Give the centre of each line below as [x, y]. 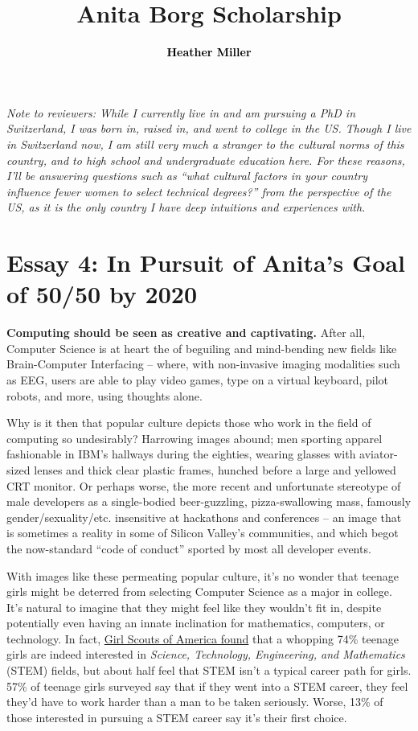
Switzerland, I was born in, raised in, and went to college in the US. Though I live [209, 128]
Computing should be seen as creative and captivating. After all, [186, 333]
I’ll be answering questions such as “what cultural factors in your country [187, 176]
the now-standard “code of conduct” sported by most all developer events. [189, 548]
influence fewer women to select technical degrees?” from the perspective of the [199, 191]
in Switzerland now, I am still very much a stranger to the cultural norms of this [205, 144]
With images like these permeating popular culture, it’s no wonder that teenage [203, 575]
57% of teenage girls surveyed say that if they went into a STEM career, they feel [207, 686]
